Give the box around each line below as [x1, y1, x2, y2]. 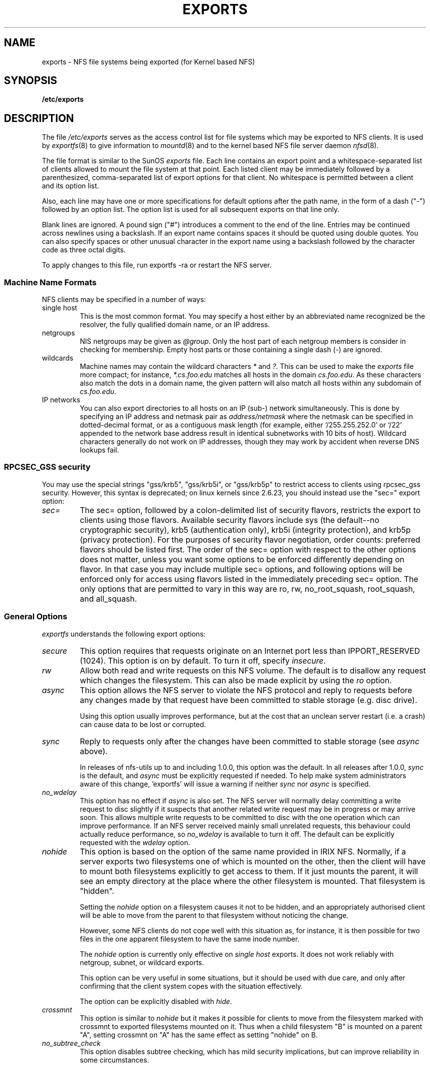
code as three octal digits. [42, 245, 126, 254]
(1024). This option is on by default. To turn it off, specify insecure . [80, 655, 326, 666]
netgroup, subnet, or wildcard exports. [80, 958, 204, 967]
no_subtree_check [42, 1038, 101, 1047]
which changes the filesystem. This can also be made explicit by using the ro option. [80, 675, 392, 685]
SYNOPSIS [4, 74, 57, 87]
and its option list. [42, 182, 99, 190]
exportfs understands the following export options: [42, 629, 206, 638]
